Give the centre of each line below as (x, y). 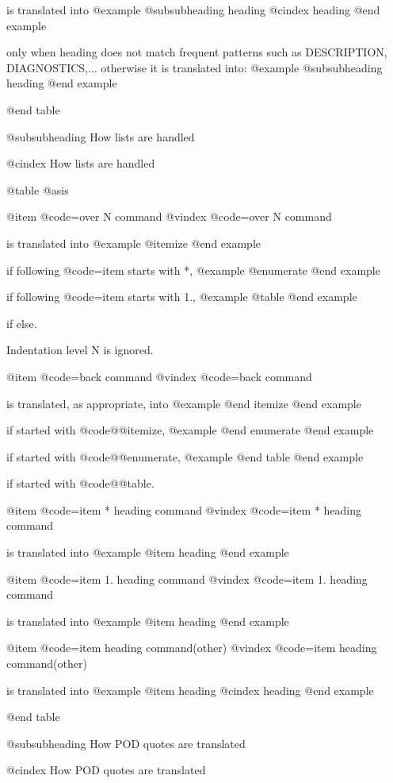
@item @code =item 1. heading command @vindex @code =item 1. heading (187, 579)
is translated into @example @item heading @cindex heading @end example (190, 690)
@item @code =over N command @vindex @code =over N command (169, 216)
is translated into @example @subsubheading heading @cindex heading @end (193, 10)
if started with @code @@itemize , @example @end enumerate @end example (190, 430)
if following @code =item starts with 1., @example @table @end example (182, 297)
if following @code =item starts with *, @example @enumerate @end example (193, 270)
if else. (22, 323)
